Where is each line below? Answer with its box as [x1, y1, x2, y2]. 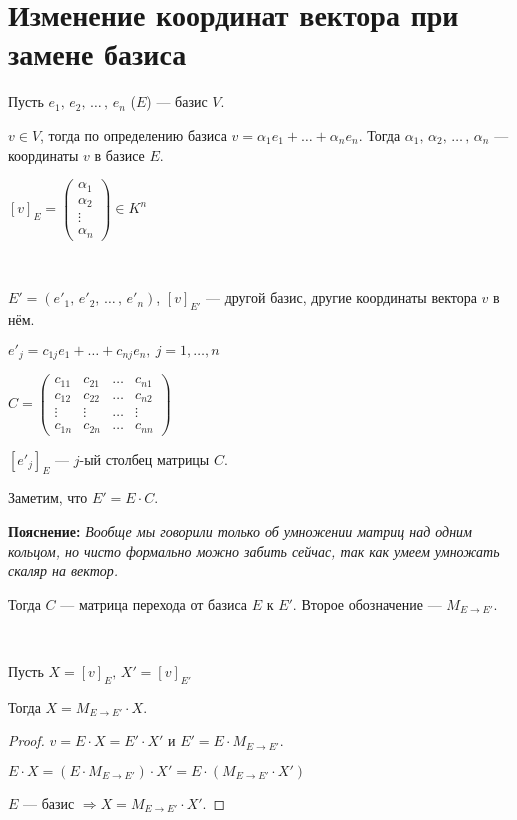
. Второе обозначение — [292, 593, 442, 614]
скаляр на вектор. [8, 560, 119, 581]
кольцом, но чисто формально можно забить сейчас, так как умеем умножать [8, 540, 500, 561]
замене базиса [8, 33, 187, 74]
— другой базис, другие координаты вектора [206, 287, 477, 308]
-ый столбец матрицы [79, 448, 210, 469]
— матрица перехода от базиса [60, 593, 248, 614]
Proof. [8, 730, 45, 751]
